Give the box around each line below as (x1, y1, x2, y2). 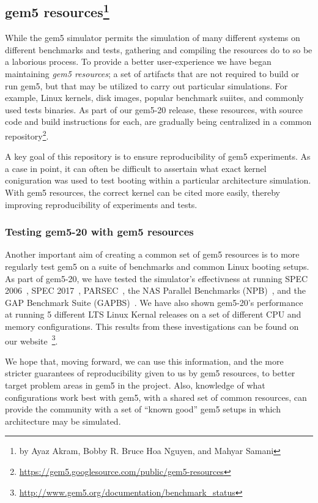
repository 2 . (5, 127, 49, 142)
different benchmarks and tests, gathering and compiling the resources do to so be (5, 43, 312, 56)
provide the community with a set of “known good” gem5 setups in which (5, 403, 281, 415)
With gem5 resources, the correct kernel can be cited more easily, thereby (5, 185, 281, 198)
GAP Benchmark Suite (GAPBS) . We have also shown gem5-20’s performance (5, 296, 303, 308)
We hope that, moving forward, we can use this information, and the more (5, 354, 284, 367)
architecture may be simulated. (5, 414, 121, 427)
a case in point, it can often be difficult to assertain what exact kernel (5, 162, 267, 174)
